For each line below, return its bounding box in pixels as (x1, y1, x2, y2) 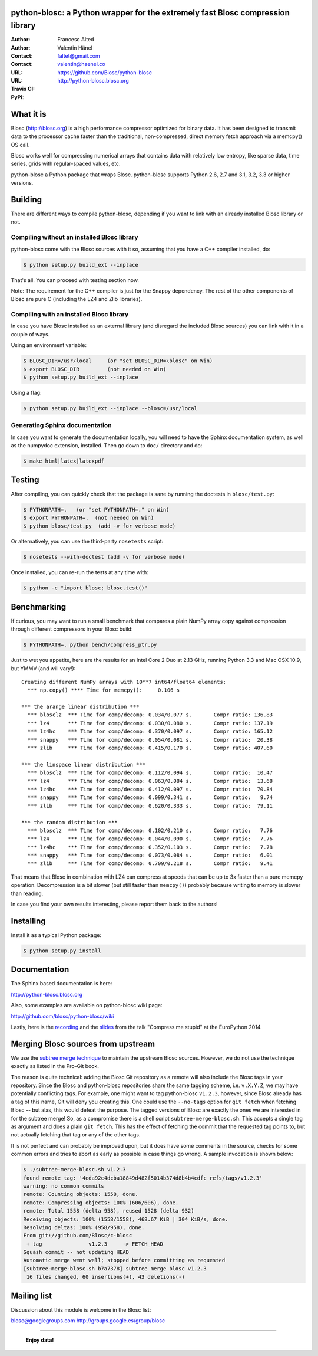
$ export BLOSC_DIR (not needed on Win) (23, 366, 167, 372)
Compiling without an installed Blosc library (11, 233, 138, 241)
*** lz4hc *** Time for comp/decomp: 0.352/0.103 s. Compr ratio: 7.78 (27, 844, 273, 850)
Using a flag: (11, 389, 42, 396)
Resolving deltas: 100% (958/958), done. (23, 1224, 145, 1230)
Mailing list (11, 1291, 52, 1301)
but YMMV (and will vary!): (11, 664, 76, 672)
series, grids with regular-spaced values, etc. (11, 160, 121, 168)
